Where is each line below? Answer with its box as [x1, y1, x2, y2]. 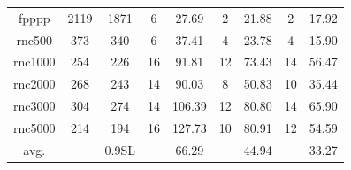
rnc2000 [13, 74, 56, 93]
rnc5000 [13, 118, 56, 136]
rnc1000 [13, 52, 56, 71]
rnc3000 [13, 97, 56, 115]
